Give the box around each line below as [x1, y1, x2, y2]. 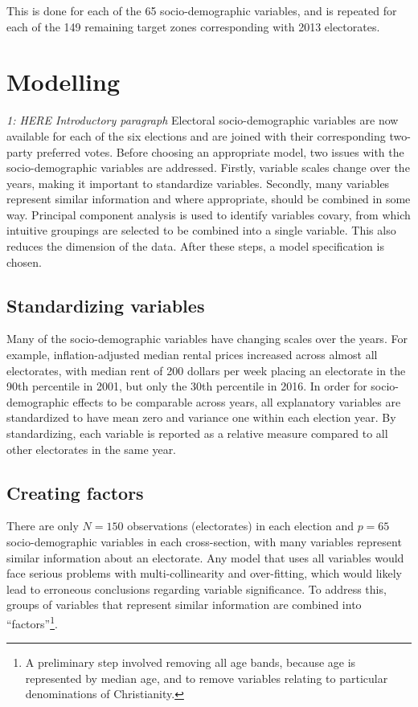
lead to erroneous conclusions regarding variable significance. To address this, [6, 580, 387, 597]
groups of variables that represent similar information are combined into [6, 596, 362, 613]
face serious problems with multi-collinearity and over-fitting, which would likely [6, 565, 402, 582]
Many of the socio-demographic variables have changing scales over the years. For [6, 330, 408, 347]
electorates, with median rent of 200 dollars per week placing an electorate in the [6, 362, 406, 378]
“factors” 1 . [6, 612, 58, 631]
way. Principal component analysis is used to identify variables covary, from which [6, 206, 411, 223]
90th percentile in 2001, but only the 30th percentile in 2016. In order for [6, 378, 367, 394]
